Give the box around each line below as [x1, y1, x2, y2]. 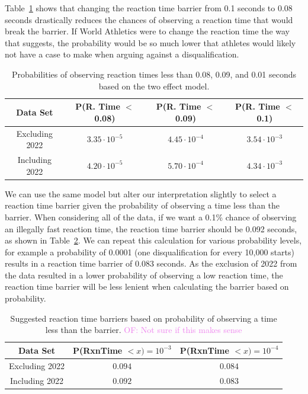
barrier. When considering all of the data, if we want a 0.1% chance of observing [5, 210, 297, 223]
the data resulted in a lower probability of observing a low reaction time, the [5, 268, 283, 281]
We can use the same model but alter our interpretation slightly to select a [5, 187, 277, 200]
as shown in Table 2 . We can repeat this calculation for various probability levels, [5, 234, 302, 246]
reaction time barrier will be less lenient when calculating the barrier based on [5, 280, 289, 293]
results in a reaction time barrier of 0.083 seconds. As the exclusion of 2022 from [5, 257, 297, 270]
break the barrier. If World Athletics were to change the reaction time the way [5, 25, 290, 37]
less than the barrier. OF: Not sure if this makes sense [45, 323, 242, 336]
